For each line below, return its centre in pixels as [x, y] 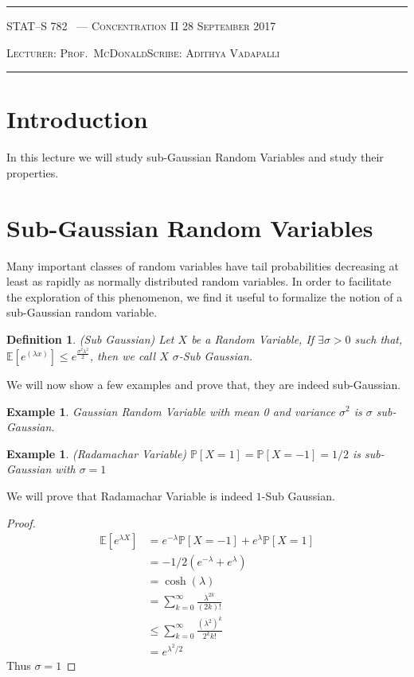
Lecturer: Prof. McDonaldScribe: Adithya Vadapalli [143, 52]
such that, [379, 339]
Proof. [21, 522]
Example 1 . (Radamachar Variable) [97, 453]
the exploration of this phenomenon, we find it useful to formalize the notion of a [205, 296]
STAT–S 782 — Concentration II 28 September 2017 [141, 25]
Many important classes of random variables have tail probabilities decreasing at [203, 265]
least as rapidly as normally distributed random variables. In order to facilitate [199, 281]
